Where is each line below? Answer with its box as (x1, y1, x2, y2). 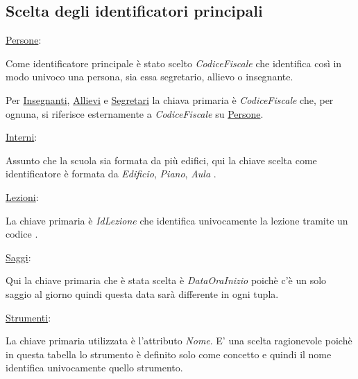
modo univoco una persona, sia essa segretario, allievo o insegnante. (6, 69, 293, 84)
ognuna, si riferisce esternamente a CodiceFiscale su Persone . (6, 106, 264, 121)
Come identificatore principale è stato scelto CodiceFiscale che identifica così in (6, 55, 342, 70)
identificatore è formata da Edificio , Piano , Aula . (6, 166, 216, 181)
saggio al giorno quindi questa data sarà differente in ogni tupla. (6, 286, 279, 301)
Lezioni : (6, 189, 39, 204)
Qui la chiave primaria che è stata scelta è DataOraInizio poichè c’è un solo (6, 273, 327, 288)
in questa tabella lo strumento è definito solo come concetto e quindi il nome (6, 346, 332, 361)
